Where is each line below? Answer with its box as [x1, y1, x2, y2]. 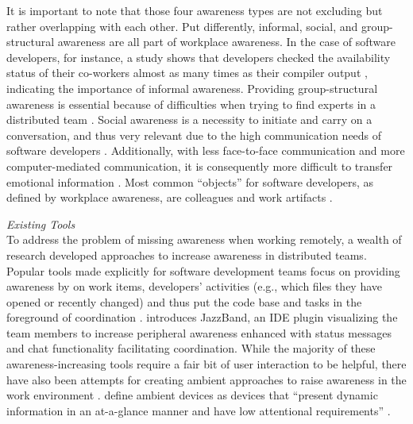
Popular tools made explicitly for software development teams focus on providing [6, 262, 400, 279]
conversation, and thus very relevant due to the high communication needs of [6, 126, 382, 143]
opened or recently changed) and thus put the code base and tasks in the [6, 293, 362, 310]
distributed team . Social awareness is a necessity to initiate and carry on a [6, 111, 372, 128]
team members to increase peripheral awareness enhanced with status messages [6, 324, 392, 341]
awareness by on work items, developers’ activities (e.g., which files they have [6, 278, 383, 295]
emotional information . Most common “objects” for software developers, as [6, 173, 374, 190]
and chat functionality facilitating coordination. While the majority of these [6, 340, 376, 357]
